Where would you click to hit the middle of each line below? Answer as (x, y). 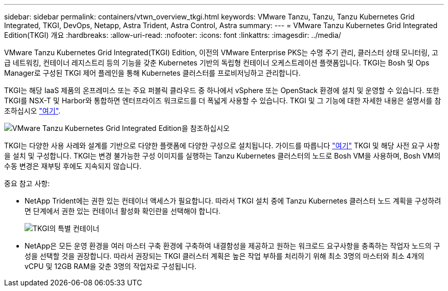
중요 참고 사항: (27, 183)
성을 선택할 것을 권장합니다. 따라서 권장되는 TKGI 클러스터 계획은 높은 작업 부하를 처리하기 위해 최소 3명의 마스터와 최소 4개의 (225, 256)
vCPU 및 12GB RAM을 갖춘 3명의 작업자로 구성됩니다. (111, 266)
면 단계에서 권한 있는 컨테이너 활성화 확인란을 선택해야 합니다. (123, 211)
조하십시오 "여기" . (32, 111)
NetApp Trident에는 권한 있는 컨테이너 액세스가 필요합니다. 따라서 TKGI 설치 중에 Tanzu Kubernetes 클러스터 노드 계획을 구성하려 (233, 201)
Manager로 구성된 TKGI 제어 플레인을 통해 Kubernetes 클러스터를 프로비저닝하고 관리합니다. (152, 73)
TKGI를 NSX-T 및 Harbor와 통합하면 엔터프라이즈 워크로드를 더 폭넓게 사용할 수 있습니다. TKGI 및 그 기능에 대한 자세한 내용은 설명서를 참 (223, 100)
